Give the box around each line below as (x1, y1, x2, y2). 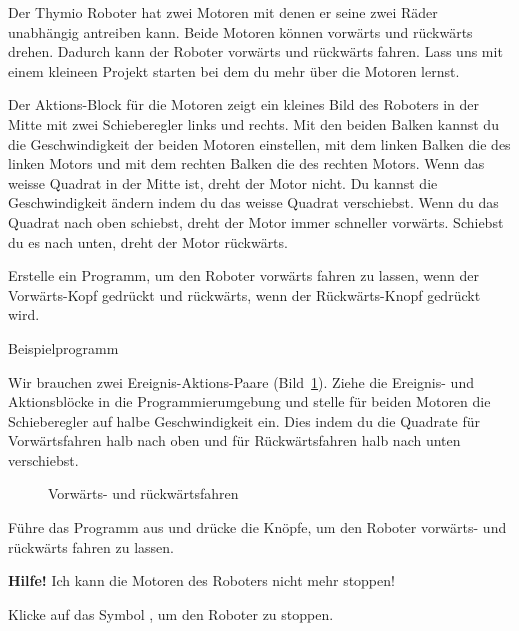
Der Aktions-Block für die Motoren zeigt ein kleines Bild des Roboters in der (8, 94, 480, 115)
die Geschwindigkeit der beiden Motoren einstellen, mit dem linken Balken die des (8, 133, 511, 154)
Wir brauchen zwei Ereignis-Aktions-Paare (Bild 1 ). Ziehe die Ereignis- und (8, 371, 474, 392)
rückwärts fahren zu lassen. (8, 536, 175, 557)
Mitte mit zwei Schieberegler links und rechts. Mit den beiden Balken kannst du (8, 113, 499, 134)
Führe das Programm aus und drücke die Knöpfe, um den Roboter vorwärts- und (8, 517, 507, 538)
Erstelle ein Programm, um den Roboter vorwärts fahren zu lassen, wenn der (8, 265, 479, 286)
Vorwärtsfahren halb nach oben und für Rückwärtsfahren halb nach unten (8, 430, 461, 451)
